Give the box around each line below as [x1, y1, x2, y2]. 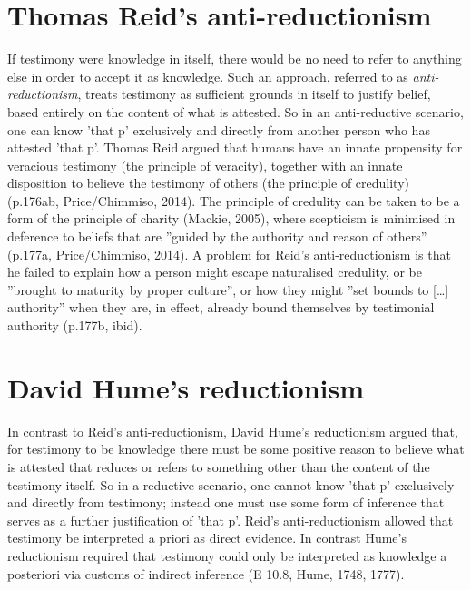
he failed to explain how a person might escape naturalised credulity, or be [7, 262, 422, 281]
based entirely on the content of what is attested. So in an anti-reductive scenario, [7, 102, 464, 121]
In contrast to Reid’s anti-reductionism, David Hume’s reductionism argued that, [7, 421, 458, 440]
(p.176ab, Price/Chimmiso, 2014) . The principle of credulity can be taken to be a [7, 191, 460, 210]
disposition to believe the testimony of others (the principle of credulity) [7, 173, 410, 192]
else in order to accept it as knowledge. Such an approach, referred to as [7, 66, 408, 85]
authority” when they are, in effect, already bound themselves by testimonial [7, 298, 435, 317]
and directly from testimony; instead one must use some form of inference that [7, 493, 445, 512]
